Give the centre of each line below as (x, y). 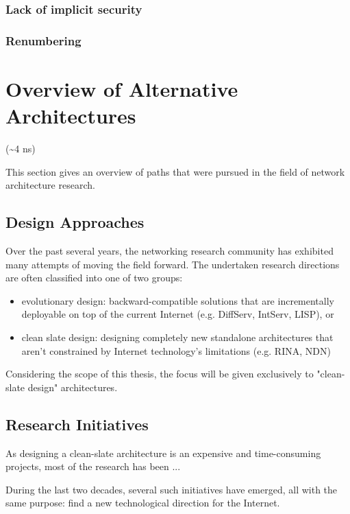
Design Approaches (75, 222)
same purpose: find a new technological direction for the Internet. (143, 503)
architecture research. (50, 185)
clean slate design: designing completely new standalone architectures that (177, 337)
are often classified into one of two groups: (94, 278)
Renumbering (43, 40)
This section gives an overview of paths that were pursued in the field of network (175, 171)
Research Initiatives (77, 424)
